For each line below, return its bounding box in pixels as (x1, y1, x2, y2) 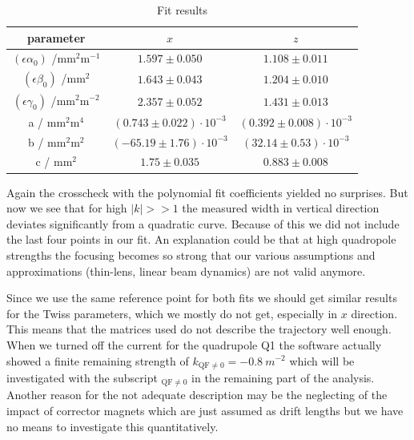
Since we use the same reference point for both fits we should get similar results (6, 289, 397, 306)
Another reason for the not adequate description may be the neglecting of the (6, 386, 388, 403)
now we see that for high (6, 200, 127, 216)
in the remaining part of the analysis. (191, 369, 375, 386)
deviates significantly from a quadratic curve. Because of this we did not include (6, 215, 400, 232)
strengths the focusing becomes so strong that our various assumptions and (6, 246, 376, 263)
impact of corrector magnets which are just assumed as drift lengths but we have (6, 402, 404, 418)
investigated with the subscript (6, 369, 158, 386)
